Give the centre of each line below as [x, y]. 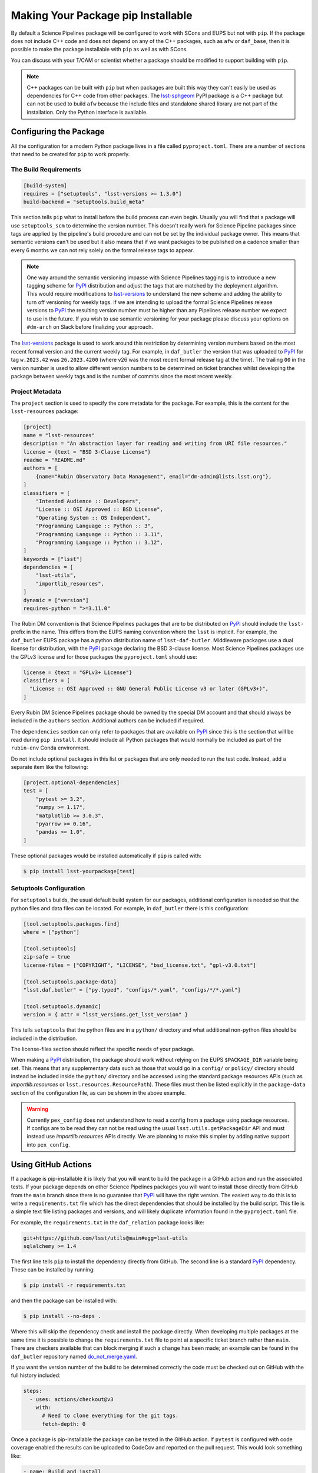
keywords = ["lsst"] [53, 559]
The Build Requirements [46, 169]
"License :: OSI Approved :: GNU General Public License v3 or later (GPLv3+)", [149, 689]
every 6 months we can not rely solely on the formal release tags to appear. [102, 250]
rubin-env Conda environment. [50, 748]
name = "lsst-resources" [59, 435]
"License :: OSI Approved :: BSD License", [99, 509]
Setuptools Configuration [48, 889]
